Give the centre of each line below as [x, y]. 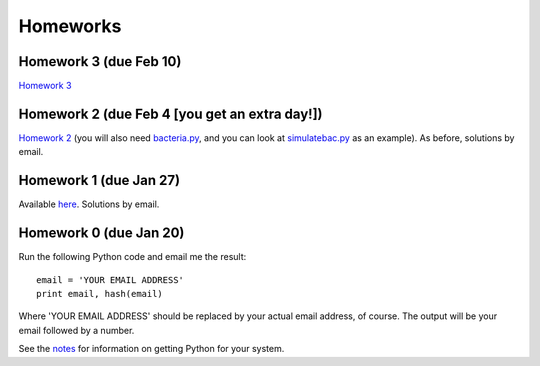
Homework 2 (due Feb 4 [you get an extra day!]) [170, 113]
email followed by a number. [76, 330]
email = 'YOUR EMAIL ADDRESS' [110, 279]
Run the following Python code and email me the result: [132, 257]
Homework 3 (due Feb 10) [100, 61]
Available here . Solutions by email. [89, 204]
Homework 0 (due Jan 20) [101, 233]
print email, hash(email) [100, 293]
